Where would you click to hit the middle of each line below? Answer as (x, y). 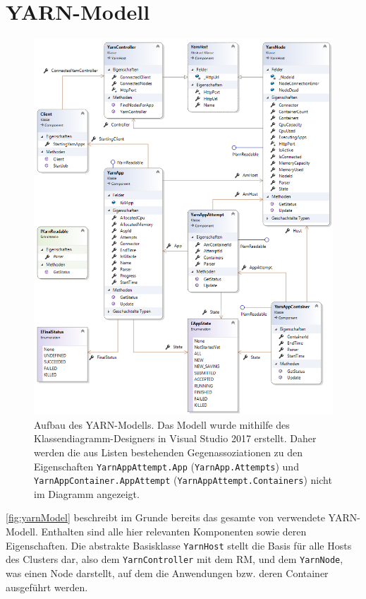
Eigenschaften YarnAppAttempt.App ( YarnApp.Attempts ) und (166, 466)
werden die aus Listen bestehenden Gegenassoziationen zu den (169, 452)
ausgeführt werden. (47, 587)
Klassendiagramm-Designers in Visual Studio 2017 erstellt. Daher (175, 438)
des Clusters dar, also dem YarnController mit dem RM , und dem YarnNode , (175, 559)
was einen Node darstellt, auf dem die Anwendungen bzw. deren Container (167, 573)
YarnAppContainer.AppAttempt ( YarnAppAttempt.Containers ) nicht (183, 480)
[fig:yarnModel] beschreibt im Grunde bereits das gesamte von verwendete (165, 517)
